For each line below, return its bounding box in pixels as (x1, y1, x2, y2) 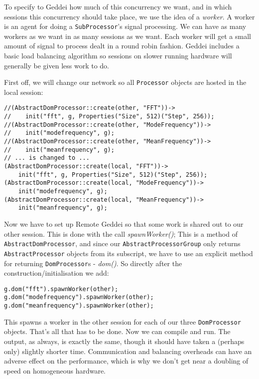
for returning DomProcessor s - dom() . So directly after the (4, 258, 182, 268)
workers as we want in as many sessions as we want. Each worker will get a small (4, 30, 251, 41)
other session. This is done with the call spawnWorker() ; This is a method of (4, 228, 238, 239)
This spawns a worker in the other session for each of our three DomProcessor (4, 316, 241, 327)
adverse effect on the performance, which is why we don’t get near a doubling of (4, 356, 249, 366)
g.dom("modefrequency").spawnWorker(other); (4, 294, 154, 301)
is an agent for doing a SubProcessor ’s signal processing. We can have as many (4, 21, 247, 31)
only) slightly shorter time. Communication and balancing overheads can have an (4, 346, 252, 356)
